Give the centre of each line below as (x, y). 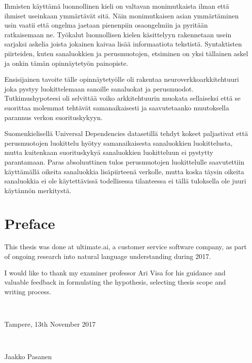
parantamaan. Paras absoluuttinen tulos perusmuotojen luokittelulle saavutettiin (125, 161)
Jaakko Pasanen (28, 356)
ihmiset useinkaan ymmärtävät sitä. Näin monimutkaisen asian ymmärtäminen (122, 15)
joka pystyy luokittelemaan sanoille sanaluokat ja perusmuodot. (99, 88)
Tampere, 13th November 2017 (50, 324)
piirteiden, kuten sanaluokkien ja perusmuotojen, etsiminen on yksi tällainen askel (126, 53)
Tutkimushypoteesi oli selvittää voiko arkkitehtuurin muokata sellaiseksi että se (123, 98)
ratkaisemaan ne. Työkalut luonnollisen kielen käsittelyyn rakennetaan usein (118, 34)
